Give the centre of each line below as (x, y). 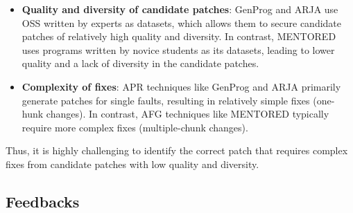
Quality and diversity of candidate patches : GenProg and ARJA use (180, 9)
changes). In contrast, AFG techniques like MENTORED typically (188, 114)
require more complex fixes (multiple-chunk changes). (135, 127)
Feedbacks (43, 201)
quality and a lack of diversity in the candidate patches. (140, 63)
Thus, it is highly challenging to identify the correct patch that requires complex (177, 150)
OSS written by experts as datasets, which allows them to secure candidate (182, 22)
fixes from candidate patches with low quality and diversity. (132, 164)
